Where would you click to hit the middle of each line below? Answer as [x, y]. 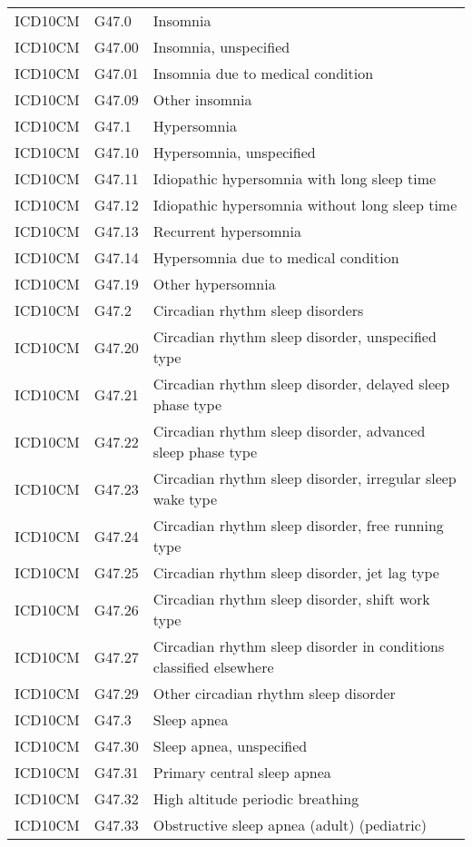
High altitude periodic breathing [256, 798]
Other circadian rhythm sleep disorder [274, 693]
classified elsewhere [213, 667]
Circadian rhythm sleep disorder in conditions [299, 646]
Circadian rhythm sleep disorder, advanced [289, 431]
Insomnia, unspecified [221, 47]
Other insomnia [202, 99]
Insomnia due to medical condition [263, 73]
